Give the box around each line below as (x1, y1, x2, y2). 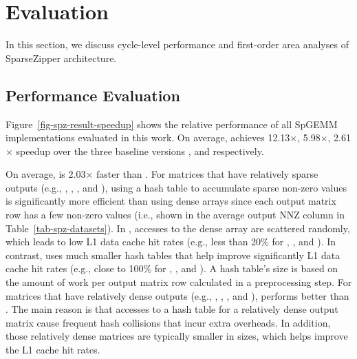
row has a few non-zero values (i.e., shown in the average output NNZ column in (6, 207, 345, 222)
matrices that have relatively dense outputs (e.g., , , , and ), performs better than (6, 288, 349, 302)
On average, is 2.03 (6, 167, 86, 181)
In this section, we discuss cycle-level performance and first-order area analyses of (6, 37, 349, 52)
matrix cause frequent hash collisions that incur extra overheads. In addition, (6, 315, 331, 329)
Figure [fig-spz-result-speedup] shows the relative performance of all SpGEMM (6, 116, 338, 131)
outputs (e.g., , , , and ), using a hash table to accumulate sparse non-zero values (6, 180, 347, 194)
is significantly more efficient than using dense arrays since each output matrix (6, 194, 336, 208)
